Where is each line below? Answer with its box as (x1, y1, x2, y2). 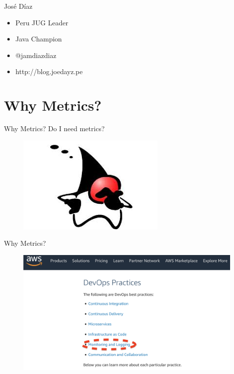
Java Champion (15, 34, 62, 44)
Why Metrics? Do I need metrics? (4, 123, 105, 134)
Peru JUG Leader (15, 17, 68, 27)
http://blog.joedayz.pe (15, 66, 83, 77)
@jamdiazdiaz (15, 50, 57, 60)
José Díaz (4, 1, 33, 11)
